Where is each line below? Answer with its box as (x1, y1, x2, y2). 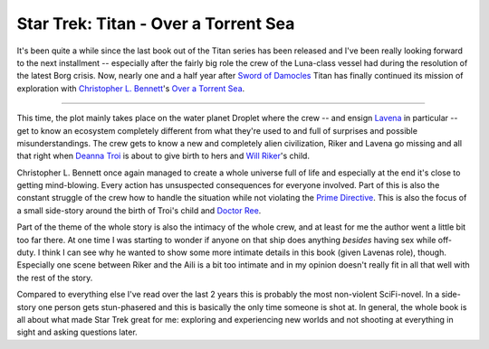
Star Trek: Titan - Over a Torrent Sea (16, 14, 295, 33)
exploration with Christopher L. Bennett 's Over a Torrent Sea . (16, 82, 245, 94)
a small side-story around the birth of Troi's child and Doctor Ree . (16, 204, 262, 216)
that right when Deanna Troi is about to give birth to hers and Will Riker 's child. (16, 150, 310, 162)
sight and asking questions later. (16, 326, 138, 338)
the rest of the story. (16, 272, 93, 283)
